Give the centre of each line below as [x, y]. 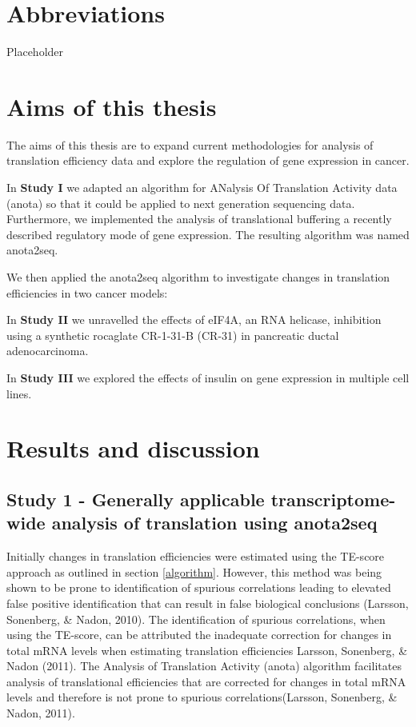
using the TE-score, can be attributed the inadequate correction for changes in [199, 635]
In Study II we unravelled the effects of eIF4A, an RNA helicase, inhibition [194, 320]
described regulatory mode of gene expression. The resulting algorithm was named [208, 234]
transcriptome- [333, 499]
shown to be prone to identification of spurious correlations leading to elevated [199, 587]
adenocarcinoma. [48, 351]
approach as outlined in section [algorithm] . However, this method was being [194, 571]
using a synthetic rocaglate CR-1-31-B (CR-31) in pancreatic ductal [173, 335]
